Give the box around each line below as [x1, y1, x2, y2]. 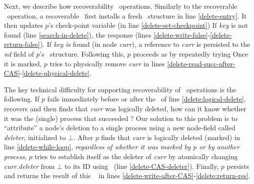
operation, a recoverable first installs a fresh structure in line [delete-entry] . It [7, 10, 247, 20]
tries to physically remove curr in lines [49, 58, 165, 68]
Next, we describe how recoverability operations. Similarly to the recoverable [4, 1, 237, 11]
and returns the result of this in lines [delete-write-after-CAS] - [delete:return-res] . [4, 170, 251, 181]
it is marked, [4, 58, 42, 68]
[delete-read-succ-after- [167, 58, 235, 68]
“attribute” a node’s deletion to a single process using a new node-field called [4, 123, 235, 133]
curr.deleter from [4, 161, 55, 171]
